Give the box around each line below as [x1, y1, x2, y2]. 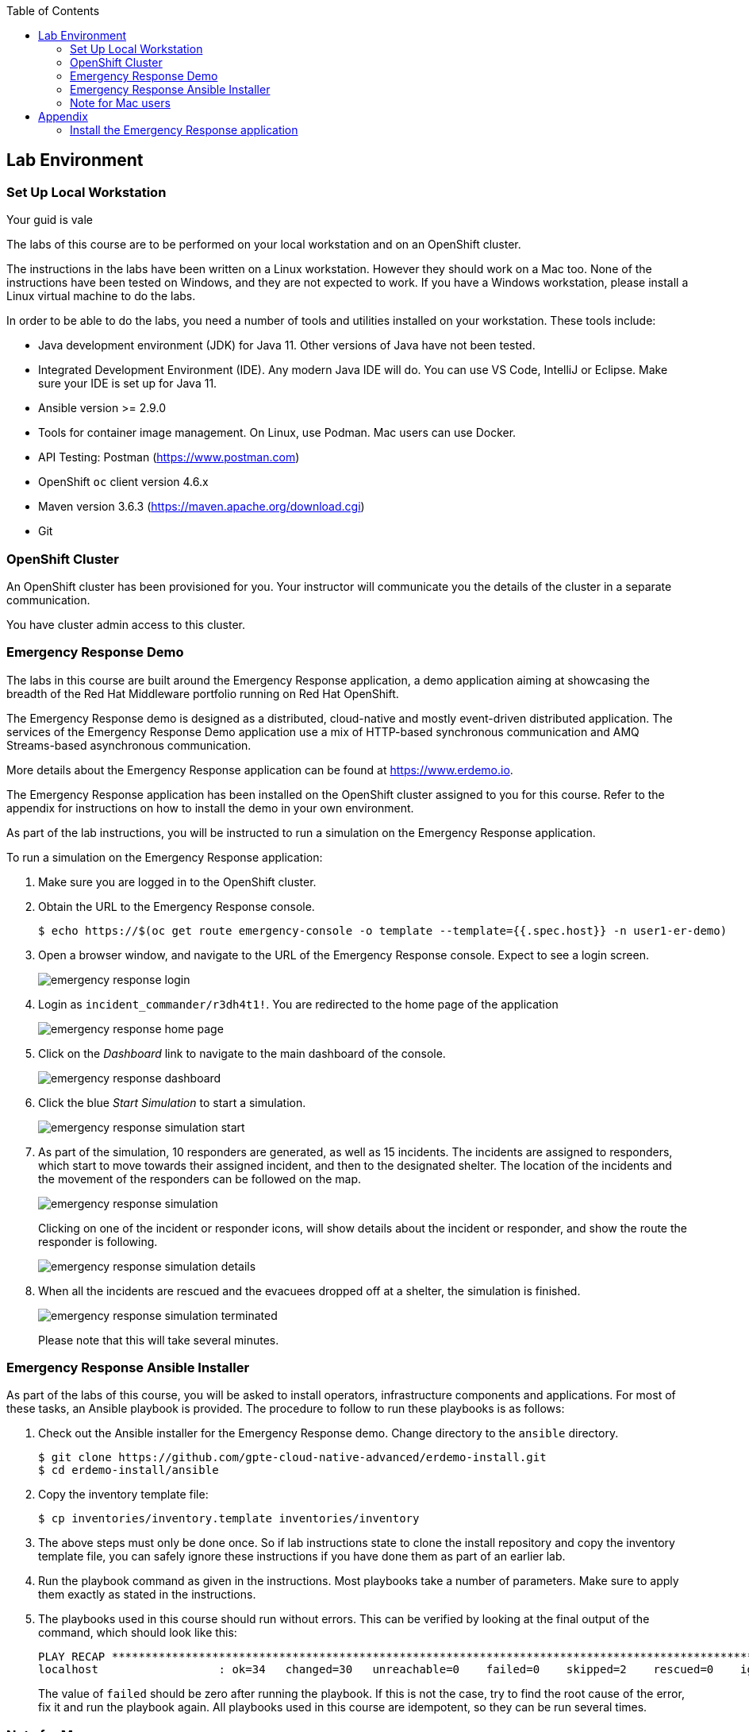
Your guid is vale [6, 213, 94, 227]
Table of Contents [6, 4, 100, 17]
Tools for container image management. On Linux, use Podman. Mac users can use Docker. [38, 426, 517, 440]
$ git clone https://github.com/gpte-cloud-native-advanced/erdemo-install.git [38, 1451, 547, 1464]
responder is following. [38, 1234, 158, 1248]
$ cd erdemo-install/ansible [38, 1464, 219, 1477]
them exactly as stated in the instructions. [38, 1587, 256, 1602]
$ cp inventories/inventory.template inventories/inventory [38, 1512, 420, 1526]
